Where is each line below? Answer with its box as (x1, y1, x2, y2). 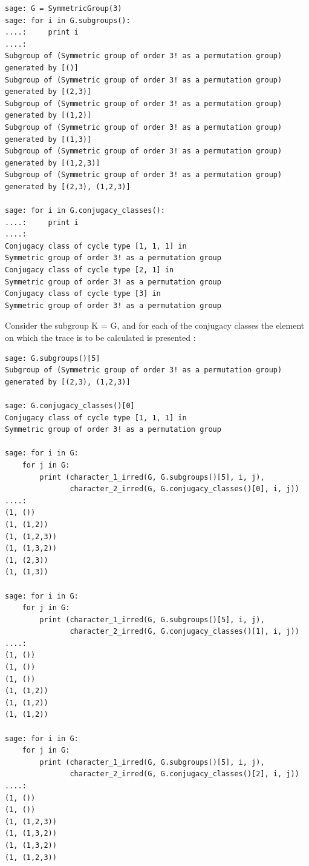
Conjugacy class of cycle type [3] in (5, 289, 161, 298)
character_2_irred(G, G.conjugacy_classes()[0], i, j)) (70, 485, 299, 494)
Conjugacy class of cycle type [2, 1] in (5, 266, 174, 275)
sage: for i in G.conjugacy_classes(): (5, 206, 165, 215)
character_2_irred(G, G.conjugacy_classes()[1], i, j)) (70, 627, 299, 636)
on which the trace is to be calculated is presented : (5, 331, 196, 344)
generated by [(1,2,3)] (5, 158, 100, 167)
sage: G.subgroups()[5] (5, 354, 100, 363)
